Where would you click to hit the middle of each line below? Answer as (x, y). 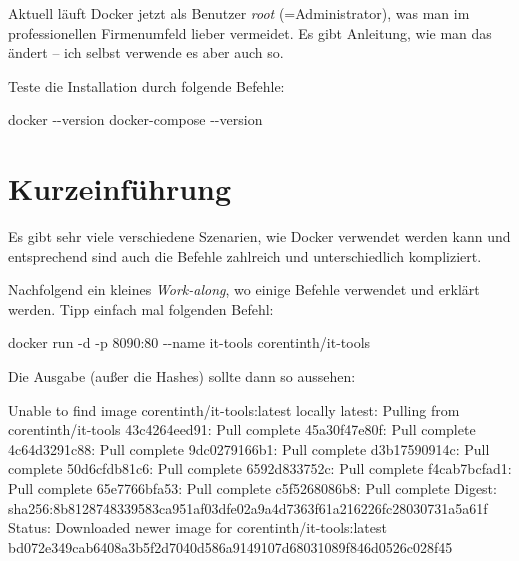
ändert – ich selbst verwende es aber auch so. (146, 52)
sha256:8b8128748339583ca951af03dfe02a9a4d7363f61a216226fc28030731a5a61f (248, 507)
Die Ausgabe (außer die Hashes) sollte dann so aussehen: (182, 376)
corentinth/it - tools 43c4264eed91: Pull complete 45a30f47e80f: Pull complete (242, 429)
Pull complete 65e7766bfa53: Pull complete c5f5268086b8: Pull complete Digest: (252, 488)
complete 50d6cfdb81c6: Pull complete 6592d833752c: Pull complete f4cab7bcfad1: (260, 468)
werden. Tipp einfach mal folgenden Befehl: (141, 308)
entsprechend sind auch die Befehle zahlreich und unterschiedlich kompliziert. (245, 255)
